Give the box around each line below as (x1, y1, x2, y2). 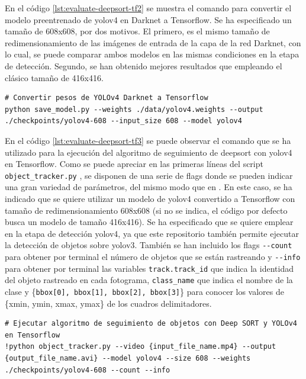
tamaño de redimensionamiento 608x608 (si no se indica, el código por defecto (5, 204, 288, 216)
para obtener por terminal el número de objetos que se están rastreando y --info (5, 250, 301, 262)
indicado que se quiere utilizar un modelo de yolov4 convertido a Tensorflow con (5, 192, 295, 204)
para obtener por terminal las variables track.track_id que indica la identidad (5, 262, 294, 274)
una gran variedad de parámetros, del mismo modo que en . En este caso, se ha (5, 181, 292, 193)
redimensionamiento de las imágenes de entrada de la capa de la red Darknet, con (5, 36, 301, 49)
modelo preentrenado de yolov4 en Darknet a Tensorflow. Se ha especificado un (5, 13, 292, 25)
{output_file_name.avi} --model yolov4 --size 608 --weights (5, 354, 251, 362)
